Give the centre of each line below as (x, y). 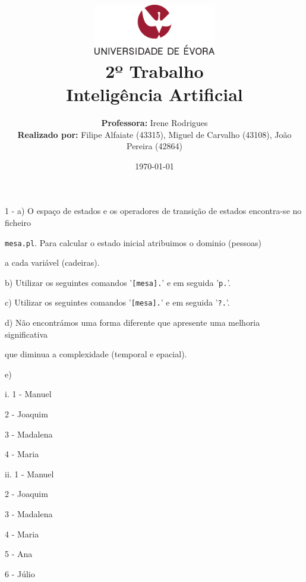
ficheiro (18, 222)
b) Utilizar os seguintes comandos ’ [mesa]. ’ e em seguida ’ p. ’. (118, 282)
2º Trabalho (154, 70)
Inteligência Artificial (154, 94)
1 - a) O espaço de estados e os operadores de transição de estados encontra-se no (153, 211)
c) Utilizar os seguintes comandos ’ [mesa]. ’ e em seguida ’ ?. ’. (117, 302)
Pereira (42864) (154, 146)
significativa (26, 334)
